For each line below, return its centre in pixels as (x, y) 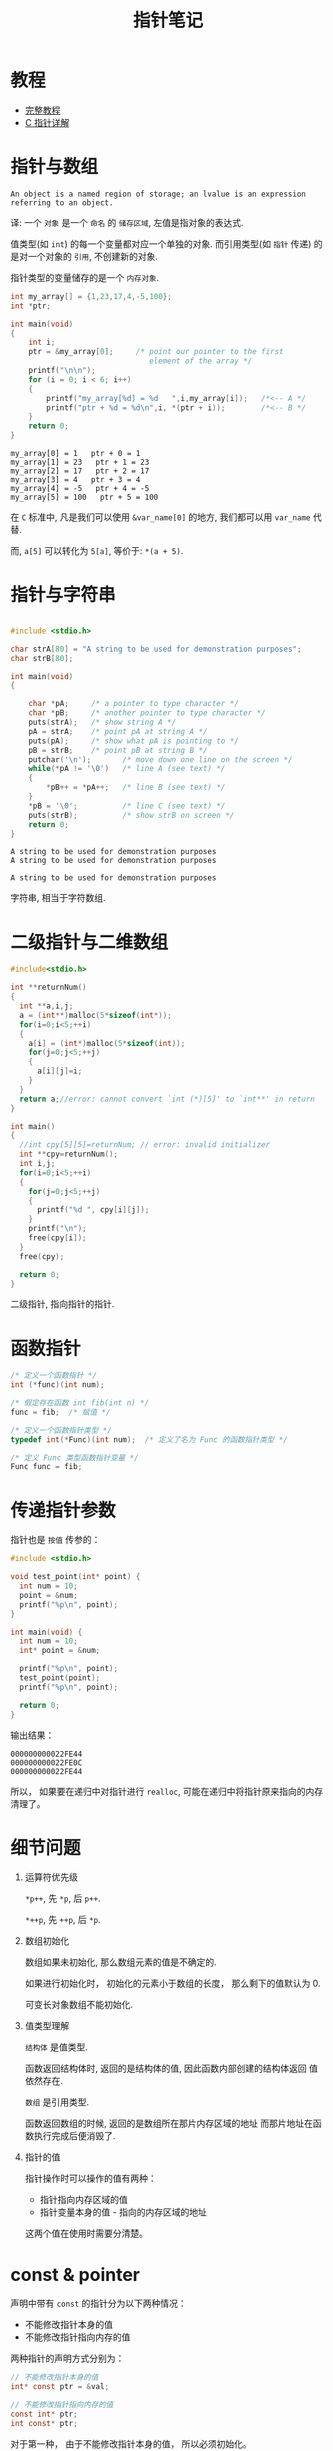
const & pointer (75, 2274)
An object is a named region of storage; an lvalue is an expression (158, 194)
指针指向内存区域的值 (83, 2200)
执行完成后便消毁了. (74, 2136)
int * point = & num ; (60, 1651)
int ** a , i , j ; (46, 1006)
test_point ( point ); (60, 1678)
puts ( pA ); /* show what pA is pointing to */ (134, 741)
